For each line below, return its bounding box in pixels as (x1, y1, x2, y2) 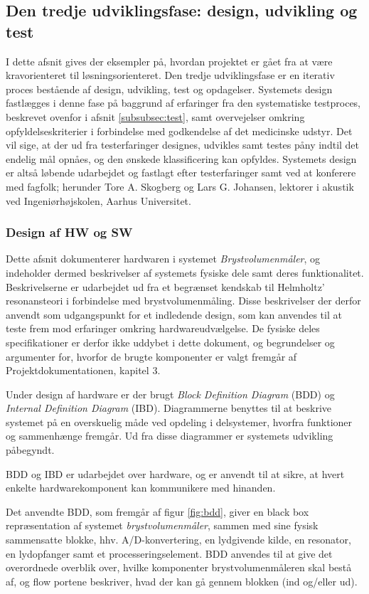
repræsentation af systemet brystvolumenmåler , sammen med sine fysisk (6, 518, 319, 533)
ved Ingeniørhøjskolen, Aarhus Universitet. (6, 193, 191, 208)
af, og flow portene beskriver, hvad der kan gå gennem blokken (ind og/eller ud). (6, 573, 358, 588)
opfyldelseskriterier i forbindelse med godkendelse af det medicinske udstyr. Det (6, 123, 353, 138)
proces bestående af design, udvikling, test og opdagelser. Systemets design (6, 81, 333, 96)
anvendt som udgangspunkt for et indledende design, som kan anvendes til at (6, 307, 342, 322)
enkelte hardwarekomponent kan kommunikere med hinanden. (6, 480, 276, 495)
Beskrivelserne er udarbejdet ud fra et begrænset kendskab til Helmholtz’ (6, 279, 325, 294)
